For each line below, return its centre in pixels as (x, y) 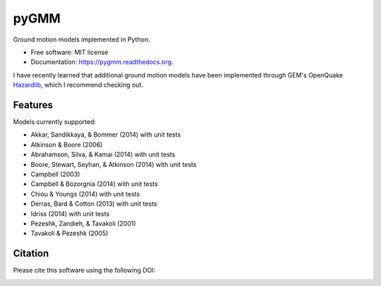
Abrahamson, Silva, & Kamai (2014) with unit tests (103, 154)
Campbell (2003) (55, 174)
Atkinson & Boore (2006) (67, 144)
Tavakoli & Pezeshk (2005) (69, 233)
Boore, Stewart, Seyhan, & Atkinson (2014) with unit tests (114, 164)
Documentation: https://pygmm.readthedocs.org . (102, 62)
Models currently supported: (55, 122)
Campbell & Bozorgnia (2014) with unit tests (94, 184)
